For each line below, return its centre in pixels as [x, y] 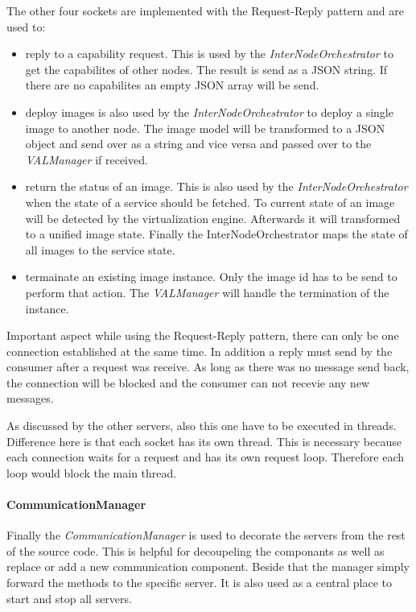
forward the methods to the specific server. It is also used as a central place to [199, 583]
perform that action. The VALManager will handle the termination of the [207, 292]
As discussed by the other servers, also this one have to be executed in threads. [202, 426]
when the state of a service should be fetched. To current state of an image [210, 202]
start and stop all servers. [69, 598]
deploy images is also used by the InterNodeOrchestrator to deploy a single [209, 112]
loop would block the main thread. [92, 472]
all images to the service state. [100, 249]
